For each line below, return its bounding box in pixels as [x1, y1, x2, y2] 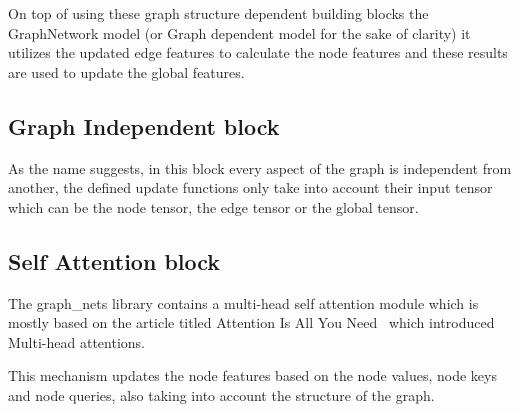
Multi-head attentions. [8, 331, 145, 352]
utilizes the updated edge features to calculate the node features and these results [8, 42, 508, 63]
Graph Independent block [8, 110, 280, 141]
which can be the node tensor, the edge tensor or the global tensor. [8, 196, 419, 217]
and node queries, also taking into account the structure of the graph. [8, 384, 435, 405]
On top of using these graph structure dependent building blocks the [8, 3, 429, 23]
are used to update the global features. [8, 61, 245, 82]
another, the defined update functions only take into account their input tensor [8, 177, 493, 198]
